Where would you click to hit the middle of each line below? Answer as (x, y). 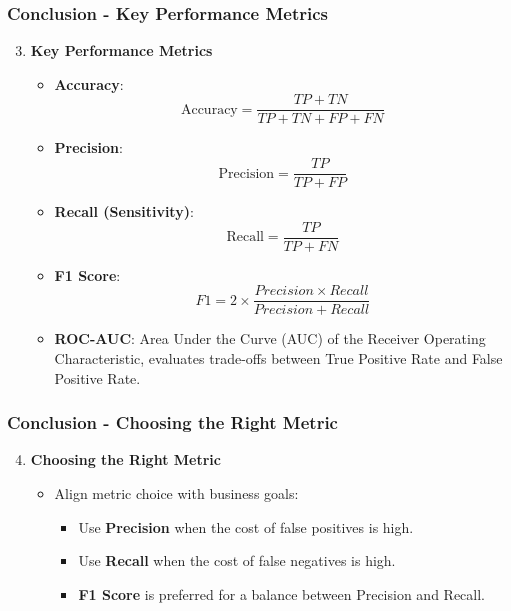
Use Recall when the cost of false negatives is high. (237, 560)
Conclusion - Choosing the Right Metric (172, 422)
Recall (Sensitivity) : (124, 211)
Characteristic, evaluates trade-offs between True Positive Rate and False (278, 358)
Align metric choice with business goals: (176, 493)
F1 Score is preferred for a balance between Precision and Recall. (281, 593)
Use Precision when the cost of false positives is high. (246, 526)
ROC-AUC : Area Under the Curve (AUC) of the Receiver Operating (270, 338)
